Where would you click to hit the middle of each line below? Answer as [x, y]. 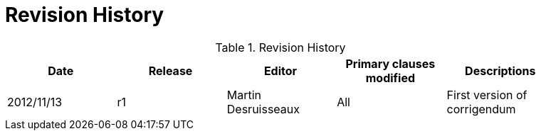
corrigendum [481, 109]
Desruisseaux [263, 109]
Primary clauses [390, 63]
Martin [244, 95]
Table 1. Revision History [280, 47]
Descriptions [500, 70]
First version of [487, 95]
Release [170, 70]
